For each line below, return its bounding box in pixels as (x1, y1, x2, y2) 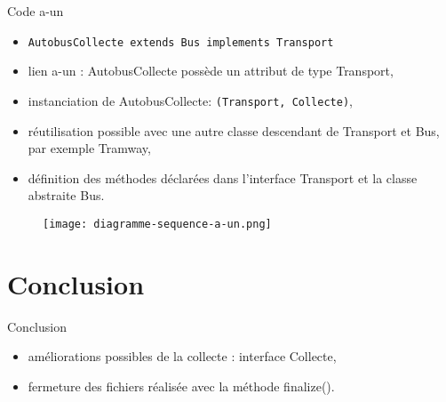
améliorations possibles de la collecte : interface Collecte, (28, 347, 337, 366)
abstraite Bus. (28, 186, 105, 205)
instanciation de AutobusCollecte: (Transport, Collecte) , (28, 91, 353, 109)
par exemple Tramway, (28, 139, 151, 157)
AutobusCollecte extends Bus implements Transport (28, 36, 334, 49)
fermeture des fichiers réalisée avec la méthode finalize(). (28, 376, 335, 395)
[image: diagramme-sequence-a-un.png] (43, 217, 272, 230)
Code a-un (7, 2, 64, 20)
